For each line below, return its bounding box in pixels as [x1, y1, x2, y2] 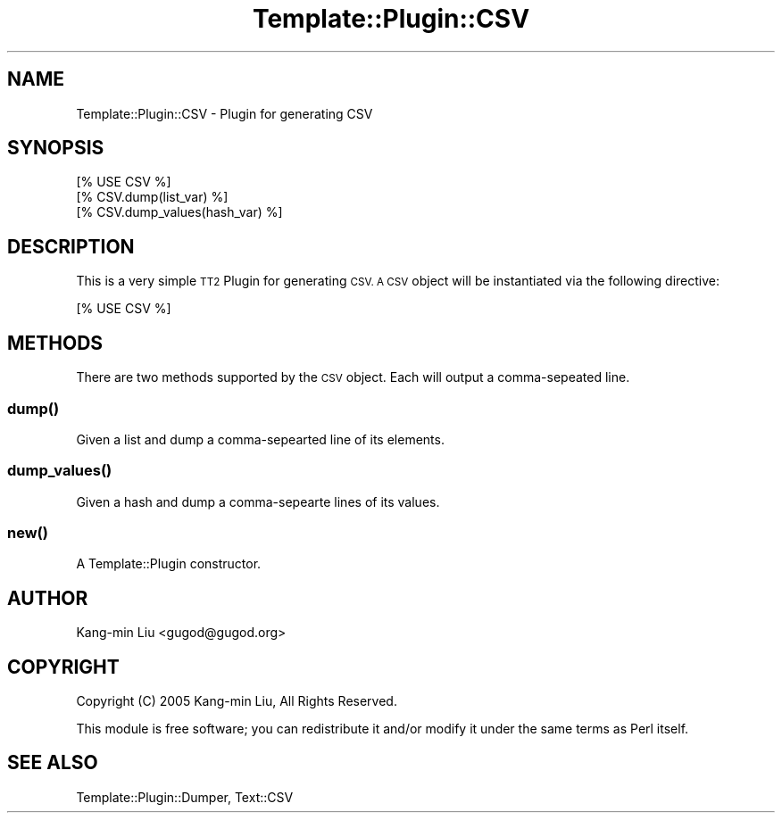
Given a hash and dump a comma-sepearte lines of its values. [76, 493, 440, 509]
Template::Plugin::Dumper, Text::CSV [76, 789, 294, 805]
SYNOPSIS [7, 137, 104, 160]
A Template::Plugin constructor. [76, 556, 262, 572]
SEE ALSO [7, 751, 98, 774]
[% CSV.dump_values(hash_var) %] [76, 204, 283, 220]
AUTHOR [7, 586, 88, 609]
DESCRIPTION [7, 235, 135, 258]
